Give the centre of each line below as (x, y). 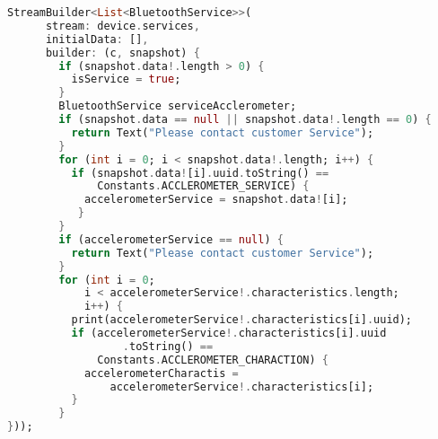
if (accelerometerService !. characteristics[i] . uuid (229, 333)
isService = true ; (126, 79)
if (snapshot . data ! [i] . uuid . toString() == (200, 173)
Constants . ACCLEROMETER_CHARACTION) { (213, 360)
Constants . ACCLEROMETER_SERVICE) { (203, 186)
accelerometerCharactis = (161, 373)
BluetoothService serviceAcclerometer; (178, 106)
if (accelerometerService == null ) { (171, 239)
